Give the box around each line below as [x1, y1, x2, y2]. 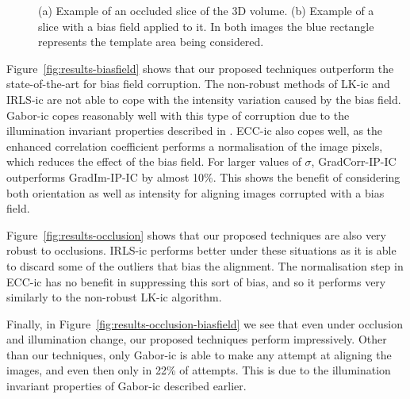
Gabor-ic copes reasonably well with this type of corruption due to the [6, 106, 350, 123]
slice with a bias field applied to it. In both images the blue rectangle [38, 17, 374, 34]
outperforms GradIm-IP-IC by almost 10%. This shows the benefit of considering [6, 168, 400, 185]
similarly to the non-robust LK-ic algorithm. [6, 289, 222, 305]
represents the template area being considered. [38, 33, 264, 50]
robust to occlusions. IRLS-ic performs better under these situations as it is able [6, 242, 397, 259]
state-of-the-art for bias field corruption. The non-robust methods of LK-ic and [6, 75, 390, 92]
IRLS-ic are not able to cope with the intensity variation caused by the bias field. [6, 90, 401, 107]
